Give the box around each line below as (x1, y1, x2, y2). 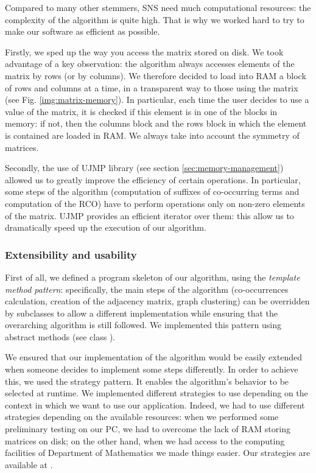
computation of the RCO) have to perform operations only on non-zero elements (5, 197, 305, 209)
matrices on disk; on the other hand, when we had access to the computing (5, 434, 285, 447)
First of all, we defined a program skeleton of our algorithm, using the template (5, 270, 300, 283)
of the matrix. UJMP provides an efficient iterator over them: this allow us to (5, 209, 294, 222)
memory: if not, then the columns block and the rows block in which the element (5, 117, 307, 130)
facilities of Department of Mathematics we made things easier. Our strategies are (5, 446, 311, 459)
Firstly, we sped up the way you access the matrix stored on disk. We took (5, 45, 284, 58)
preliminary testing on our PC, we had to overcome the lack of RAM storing (5, 422, 290, 435)
